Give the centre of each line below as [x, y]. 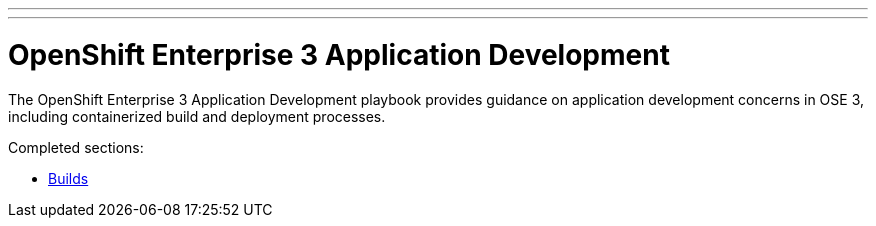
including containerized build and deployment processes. [197, 116]
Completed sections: [76, 147]
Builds [68, 178]
